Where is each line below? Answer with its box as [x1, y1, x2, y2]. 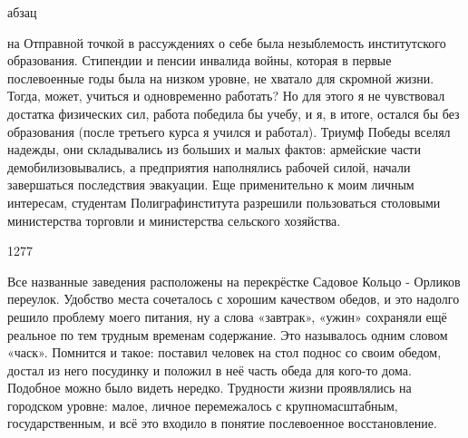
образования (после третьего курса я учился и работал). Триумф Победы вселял [7, 122, 451, 141]
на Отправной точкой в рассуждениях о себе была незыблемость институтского [7, 33, 446, 52]
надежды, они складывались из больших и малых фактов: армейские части [7, 140, 421, 159]
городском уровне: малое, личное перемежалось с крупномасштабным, [7, 395, 398, 414]
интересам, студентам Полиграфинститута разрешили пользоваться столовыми [7, 192, 441, 211]
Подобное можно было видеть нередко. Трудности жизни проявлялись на [7, 378, 412, 397]
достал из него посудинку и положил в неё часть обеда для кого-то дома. [7, 360, 412, 379]
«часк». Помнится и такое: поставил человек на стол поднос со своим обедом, [7, 343, 442, 362]
